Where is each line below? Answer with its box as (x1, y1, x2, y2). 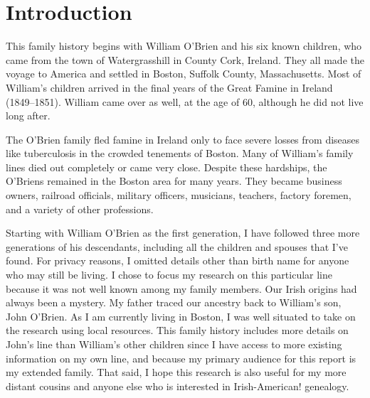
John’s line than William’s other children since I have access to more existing (6, 337, 342, 351)
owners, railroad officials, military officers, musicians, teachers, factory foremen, (6, 188, 351, 203)
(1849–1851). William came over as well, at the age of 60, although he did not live (6, 94, 364, 109)
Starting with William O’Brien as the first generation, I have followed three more (6, 225, 360, 240)
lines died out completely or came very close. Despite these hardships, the (6, 159, 327, 174)
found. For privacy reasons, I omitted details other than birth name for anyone (6, 253, 349, 268)
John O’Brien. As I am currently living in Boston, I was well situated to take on (6, 308, 356, 323)
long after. (6, 108, 51, 123)
